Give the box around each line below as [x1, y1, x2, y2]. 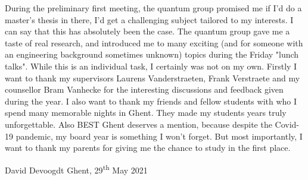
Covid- [275, 118, 300, 130]
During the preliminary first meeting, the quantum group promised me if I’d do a [5, 2, 302, 14]
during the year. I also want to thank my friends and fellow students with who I [5, 94, 297, 107]
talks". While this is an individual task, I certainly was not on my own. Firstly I [5, 59, 297, 72]
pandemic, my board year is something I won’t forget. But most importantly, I [15, 130, 303, 142]
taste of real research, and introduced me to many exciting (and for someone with [5, 36, 303, 49]
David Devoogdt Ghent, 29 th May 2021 [5, 162, 148, 176]
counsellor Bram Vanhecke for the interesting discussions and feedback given [5, 83, 284, 96]
